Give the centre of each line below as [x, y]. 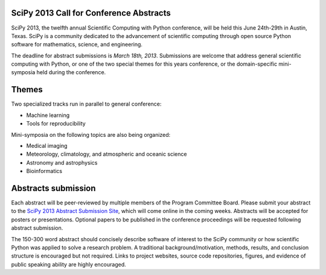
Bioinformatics [44, 171]
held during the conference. [71, 72]
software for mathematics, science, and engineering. [77, 45]
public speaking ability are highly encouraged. [69, 264]
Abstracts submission [53, 188]
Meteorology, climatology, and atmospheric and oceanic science [107, 154]
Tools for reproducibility [56, 124]
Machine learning [48, 115]
